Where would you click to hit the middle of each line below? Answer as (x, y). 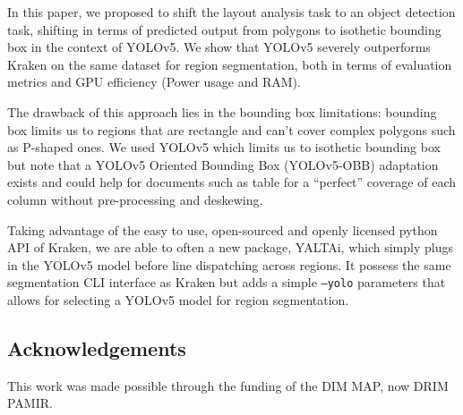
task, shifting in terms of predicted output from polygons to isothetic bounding (224, 29)
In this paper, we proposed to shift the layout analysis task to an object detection (231, 12)
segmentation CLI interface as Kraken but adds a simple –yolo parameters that (227, 282)
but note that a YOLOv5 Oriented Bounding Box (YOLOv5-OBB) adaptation (223, 164)
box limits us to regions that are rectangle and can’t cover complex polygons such (231, 129)
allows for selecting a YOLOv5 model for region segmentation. (178, 299)
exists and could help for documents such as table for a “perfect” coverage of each (231, 182)
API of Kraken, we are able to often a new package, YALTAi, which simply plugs (230, 247)
